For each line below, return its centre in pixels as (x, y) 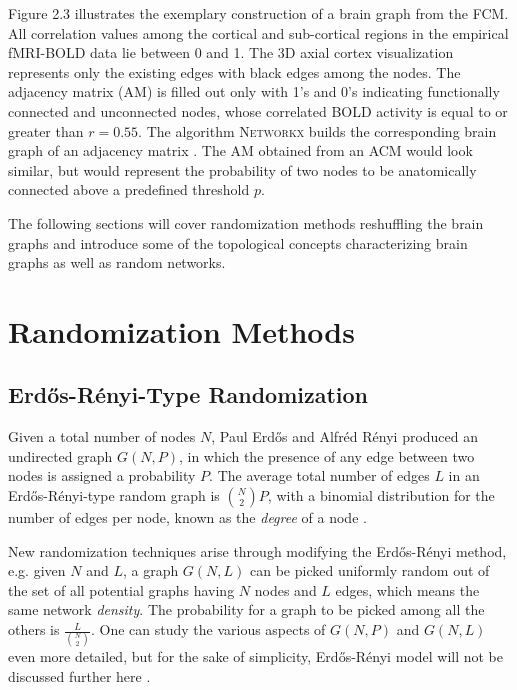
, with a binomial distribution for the (381, 495)
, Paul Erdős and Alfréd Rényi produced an (345, 436)
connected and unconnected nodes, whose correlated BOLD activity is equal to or (258, 110)
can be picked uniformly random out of (370, 570)
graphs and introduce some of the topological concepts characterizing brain (238, 242)
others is (34, 629)
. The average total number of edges (319, 475)
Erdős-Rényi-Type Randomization (188, 394)
